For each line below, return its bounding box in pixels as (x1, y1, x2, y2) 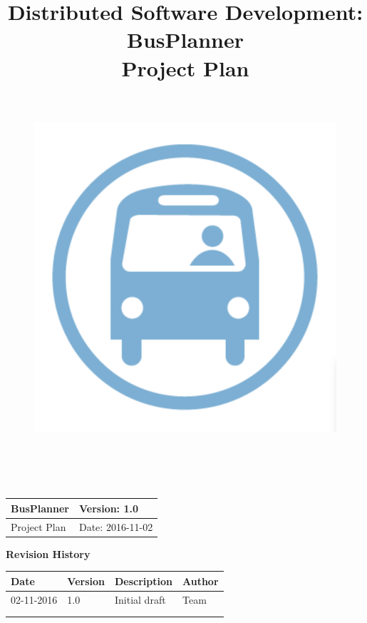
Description (114, 573, 172, 588)
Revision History (6, 546, 91, 561)
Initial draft (114, 592, 166, 607)
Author (182, 573, 219, 588)
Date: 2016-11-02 (78, 519, 153, 534)
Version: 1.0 (78, 500, 139, 515)
